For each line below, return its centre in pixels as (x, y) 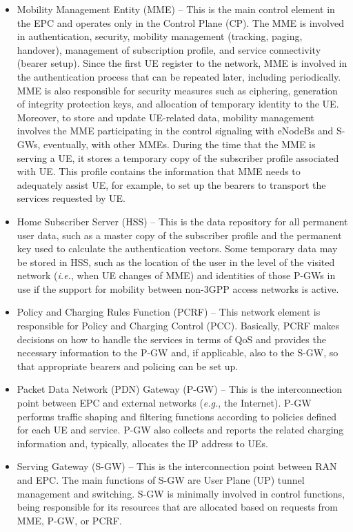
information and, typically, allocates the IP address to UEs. (142, 443)
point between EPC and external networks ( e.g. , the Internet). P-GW (164, 403)
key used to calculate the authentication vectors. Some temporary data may (177, 248)
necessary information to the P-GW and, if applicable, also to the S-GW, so (178, 352)
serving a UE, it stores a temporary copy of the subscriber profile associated (178, 157)
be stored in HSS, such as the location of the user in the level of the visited (176, 262)
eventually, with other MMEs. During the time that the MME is (180, 144)
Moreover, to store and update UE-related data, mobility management (165, 117)
